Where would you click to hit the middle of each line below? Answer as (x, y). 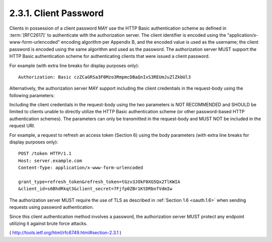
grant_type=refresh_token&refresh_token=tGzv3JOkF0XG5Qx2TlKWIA (99, 182)
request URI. (22, 126)
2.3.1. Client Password (57, 13)
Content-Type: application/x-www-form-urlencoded (81, 168)
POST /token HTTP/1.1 (45, 154)
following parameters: (32, 95)
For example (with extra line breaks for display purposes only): (74, 65)
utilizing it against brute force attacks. (48, 223)
